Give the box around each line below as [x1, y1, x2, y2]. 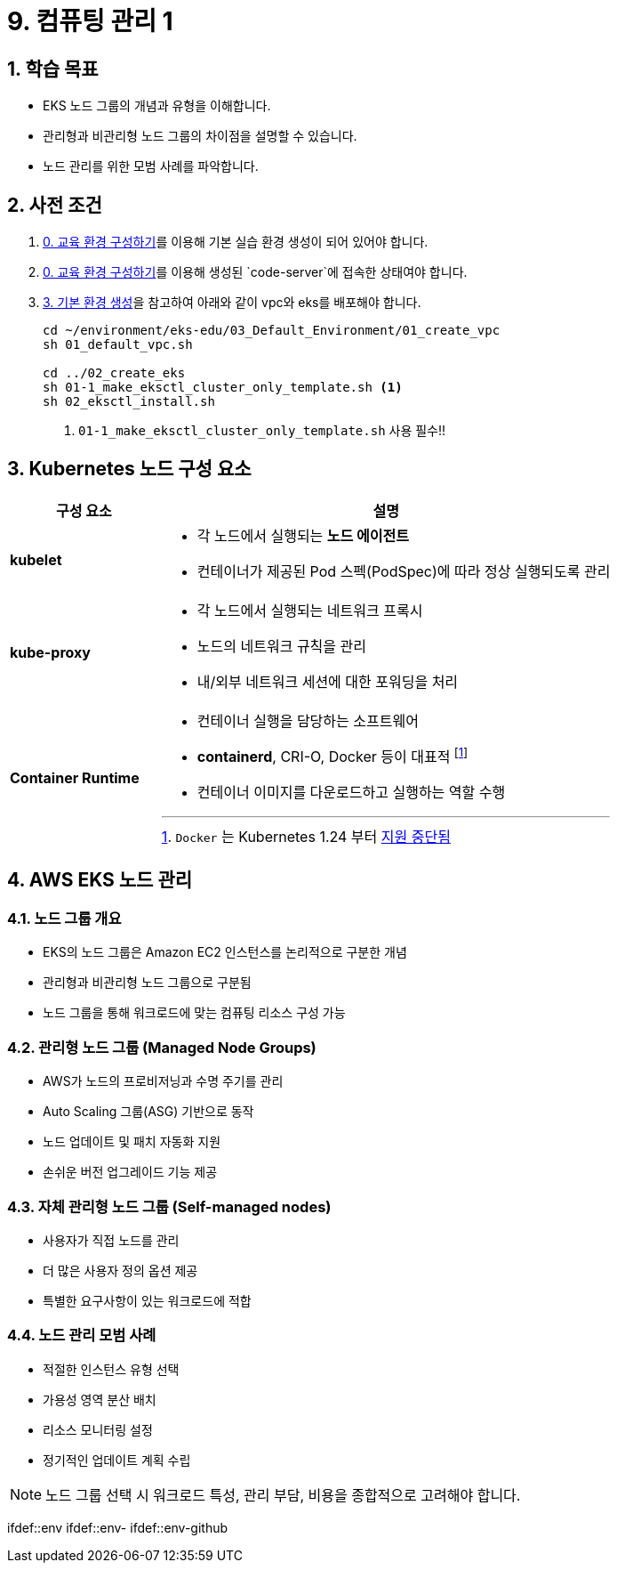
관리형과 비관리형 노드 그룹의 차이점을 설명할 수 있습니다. [43, 128, 357, 144]
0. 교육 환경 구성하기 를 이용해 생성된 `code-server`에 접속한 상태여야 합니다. [43, 264, 468, 280]
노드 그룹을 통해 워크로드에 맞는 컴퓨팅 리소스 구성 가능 [43, 1005, 346, 1021]
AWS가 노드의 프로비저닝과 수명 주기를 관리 [43, 1073, 284, 1089]
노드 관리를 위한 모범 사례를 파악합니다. [43, 158, 259, 174]
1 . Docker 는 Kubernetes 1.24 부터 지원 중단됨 [161, 828, 451, 846]
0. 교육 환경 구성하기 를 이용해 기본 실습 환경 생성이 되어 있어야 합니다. [43, 234, 429, 250]
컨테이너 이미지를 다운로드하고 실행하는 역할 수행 [196, 783, 506, 802]
